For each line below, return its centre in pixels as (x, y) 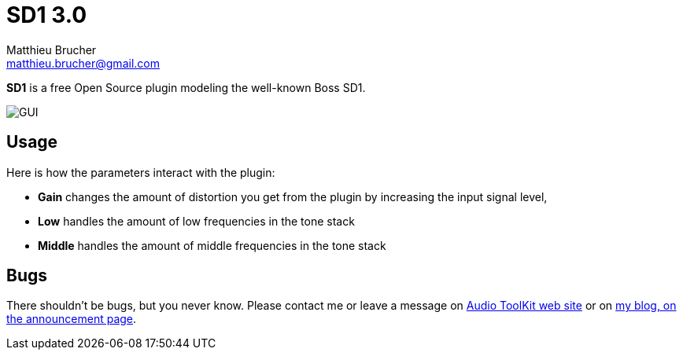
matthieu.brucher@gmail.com (83, 63)
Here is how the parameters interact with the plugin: (141, 172)
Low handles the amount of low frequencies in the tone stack (196, 221)
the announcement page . (72, 319)
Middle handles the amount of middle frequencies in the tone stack (212, 245)
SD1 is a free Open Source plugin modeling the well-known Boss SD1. (186, 87)
